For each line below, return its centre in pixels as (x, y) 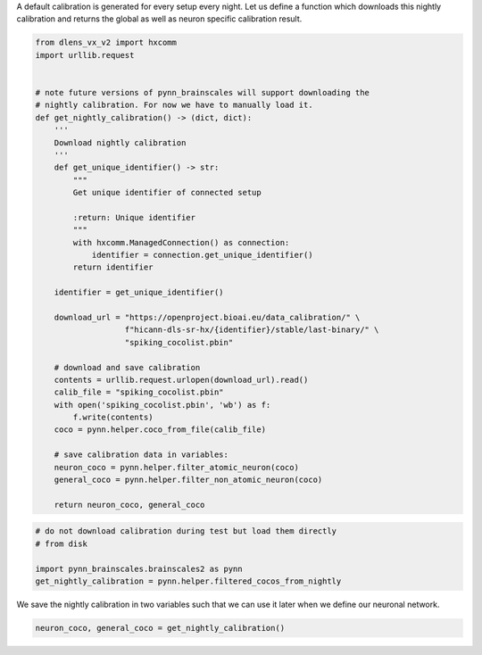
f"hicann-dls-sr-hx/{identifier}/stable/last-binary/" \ (252, 330)
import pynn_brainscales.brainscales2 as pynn (139, 568)
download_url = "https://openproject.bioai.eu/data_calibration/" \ (207, 317)
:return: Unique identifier (134, 217)
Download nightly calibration (120, 142)
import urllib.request (85, 55)
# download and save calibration (127, 367)
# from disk (62, 543)
